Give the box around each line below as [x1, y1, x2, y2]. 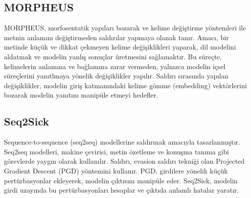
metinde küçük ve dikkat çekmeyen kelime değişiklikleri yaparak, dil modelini [4, 42, 236, 52]
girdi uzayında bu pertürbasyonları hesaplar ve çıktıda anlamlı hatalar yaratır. [4, 185, 239, 195]
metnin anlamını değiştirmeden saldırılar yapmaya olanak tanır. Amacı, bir [4, 32, 229, 42]
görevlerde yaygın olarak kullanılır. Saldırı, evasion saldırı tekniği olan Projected [4, 156, 245, 166]
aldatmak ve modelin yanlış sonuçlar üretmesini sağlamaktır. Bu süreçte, [4, 51, 222, 61]
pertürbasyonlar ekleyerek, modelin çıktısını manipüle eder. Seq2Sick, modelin [4, 175, 238, 185]
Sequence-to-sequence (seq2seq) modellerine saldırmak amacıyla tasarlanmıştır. [4, 137, 241, 147]
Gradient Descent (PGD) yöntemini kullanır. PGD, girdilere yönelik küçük [4, 165, 228, 175]
